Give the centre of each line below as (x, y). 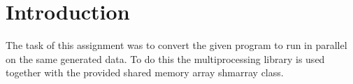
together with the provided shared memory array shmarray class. (145, 72)
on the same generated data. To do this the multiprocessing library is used (165, 58)
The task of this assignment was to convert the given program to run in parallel (176, 45)
